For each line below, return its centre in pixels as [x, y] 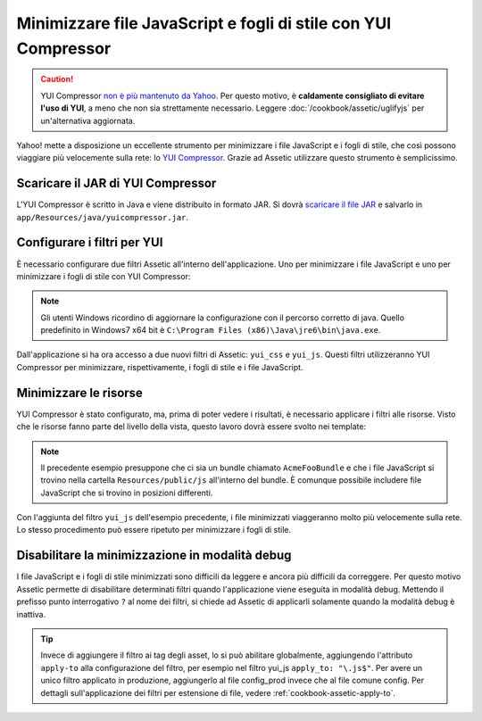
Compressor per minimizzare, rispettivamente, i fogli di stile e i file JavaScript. [160, 367]
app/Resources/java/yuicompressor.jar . [103, 217]
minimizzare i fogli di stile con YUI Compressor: [104, 276]
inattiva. [31, 614]
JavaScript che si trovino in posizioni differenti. [127, 493]
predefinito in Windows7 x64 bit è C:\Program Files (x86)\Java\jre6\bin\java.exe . [211, 330]
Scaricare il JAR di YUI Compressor [116, 183]
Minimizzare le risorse [79, 393]
